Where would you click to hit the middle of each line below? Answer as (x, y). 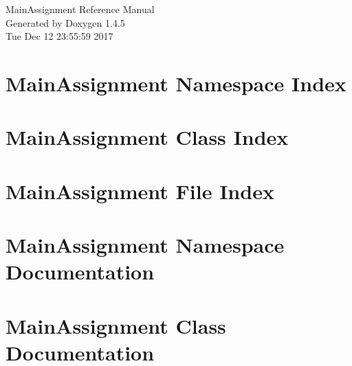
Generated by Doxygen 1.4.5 (65, 22)
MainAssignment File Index (140, 191)
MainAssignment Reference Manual (80, 9)
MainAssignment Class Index (147, 137)
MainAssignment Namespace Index (176, 83)
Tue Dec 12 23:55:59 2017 (59, 36)
